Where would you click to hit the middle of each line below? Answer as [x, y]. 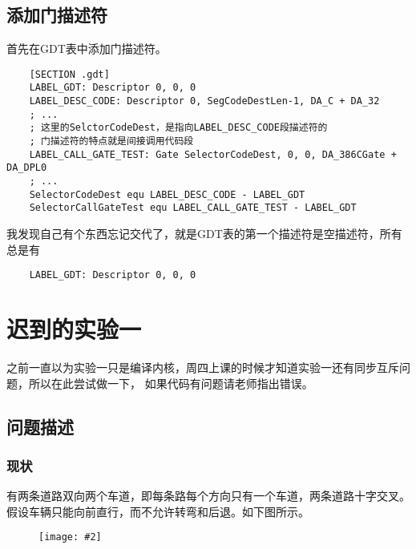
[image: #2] [70, 537]
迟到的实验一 [74, 329]
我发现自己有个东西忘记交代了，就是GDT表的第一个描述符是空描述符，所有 [204, 234]
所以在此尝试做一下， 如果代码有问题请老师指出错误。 [171, 383]
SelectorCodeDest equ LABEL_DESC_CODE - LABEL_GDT [167, 194]
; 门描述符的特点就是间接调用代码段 [111, 141]
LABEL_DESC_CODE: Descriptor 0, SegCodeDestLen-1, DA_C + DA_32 [204, 101]
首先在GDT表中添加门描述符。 [87, 48]
